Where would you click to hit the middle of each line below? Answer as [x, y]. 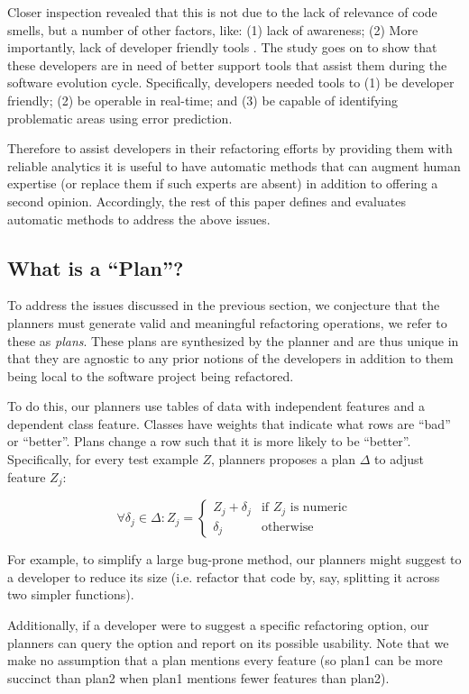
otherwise [287, 527]
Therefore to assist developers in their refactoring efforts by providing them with [230, 148]
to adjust [400, 459]
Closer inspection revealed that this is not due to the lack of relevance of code [222, 12]
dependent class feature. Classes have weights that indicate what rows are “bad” [229, 423]
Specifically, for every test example [103, 459]
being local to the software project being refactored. [151, 375]
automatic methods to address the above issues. [139, 219]
